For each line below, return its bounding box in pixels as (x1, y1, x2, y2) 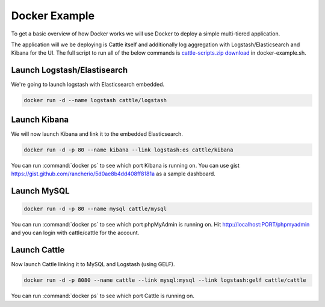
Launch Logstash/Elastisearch (11, 65, 128, 75)
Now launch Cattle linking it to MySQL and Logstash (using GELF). (11, 261, 175, 268)
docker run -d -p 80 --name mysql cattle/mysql (23, 205, 167, 213)
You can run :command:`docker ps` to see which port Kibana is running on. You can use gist (11, 162, 240, 169)
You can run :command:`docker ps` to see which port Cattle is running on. (11, 292, 195, 300)
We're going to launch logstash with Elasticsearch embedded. (11, 81, 165, 88)
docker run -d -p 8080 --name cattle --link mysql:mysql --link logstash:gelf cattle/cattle (23, 277, 306, 284)
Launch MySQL (11, 186, 70, 196)
